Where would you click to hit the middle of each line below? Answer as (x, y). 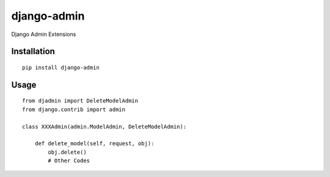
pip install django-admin (61, 67)
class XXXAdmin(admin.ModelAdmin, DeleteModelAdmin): (104, 126)
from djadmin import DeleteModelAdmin (80, 101)
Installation (33, 52)
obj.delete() (67, 152)
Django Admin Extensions (44, 34)
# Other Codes (69, 161)
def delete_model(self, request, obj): (94, 144)
